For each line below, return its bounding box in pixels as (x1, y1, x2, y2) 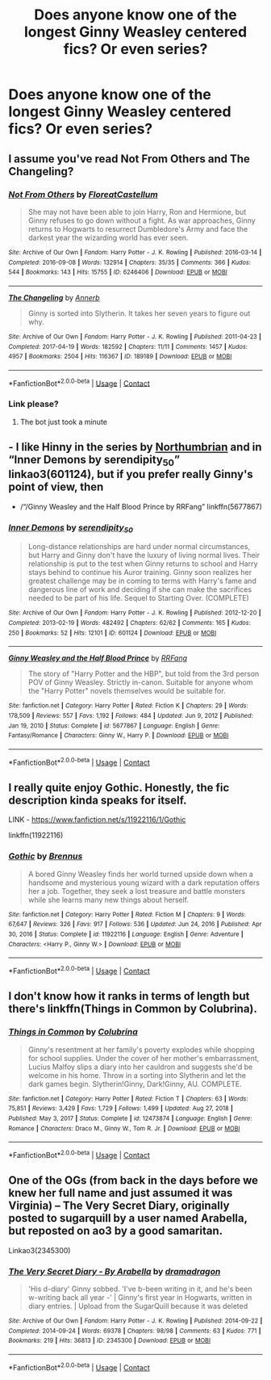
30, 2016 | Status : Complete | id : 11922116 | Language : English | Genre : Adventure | (8, 930, 244, 938)
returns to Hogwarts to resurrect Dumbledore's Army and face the (27, 224, 248, 233)
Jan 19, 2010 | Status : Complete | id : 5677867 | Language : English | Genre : (8, 721, 220, 730)
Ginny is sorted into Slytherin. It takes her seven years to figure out (27, 308, 251, 318)
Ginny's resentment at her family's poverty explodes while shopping (27, 1044, 256, 1055)
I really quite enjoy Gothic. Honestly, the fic (8, 781, 230, 795)
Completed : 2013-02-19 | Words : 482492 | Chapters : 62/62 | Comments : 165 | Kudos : (8, 619, 252, 627)
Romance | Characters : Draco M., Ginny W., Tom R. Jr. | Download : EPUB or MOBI (8, 1124, 240, 1132)
